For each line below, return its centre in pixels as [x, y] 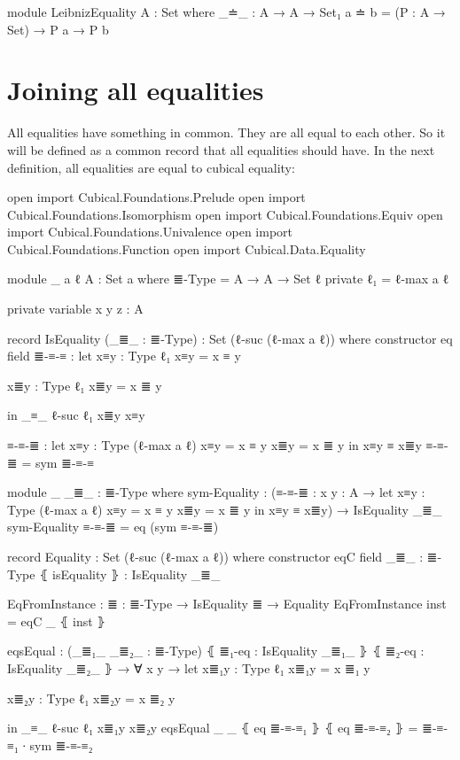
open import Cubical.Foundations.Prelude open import [156, 197]
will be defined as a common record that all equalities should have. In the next [221, 149]
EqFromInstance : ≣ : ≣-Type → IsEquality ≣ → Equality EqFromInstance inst [227, 604]
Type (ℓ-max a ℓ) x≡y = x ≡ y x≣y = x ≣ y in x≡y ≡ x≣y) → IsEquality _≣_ [225, 509]
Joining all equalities [136, 90]
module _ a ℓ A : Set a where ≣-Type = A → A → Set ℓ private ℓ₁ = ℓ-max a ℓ [228, 279]
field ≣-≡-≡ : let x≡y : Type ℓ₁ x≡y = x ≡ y [124, 356]
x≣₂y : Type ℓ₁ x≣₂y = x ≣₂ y [91, 698]
